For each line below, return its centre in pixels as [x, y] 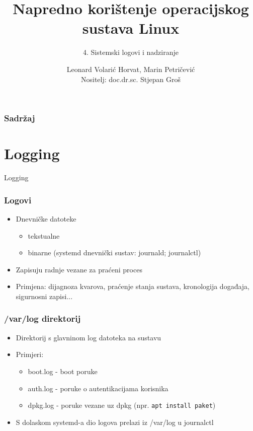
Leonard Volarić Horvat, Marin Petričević [131, 69]
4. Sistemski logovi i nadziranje [131, 52]
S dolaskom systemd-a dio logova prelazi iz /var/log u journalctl [115, 422]
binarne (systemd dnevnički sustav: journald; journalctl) [114, 253]
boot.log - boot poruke [63, 371]
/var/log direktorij [43, 318]
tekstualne [44, 235]
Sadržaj [20, 118]
